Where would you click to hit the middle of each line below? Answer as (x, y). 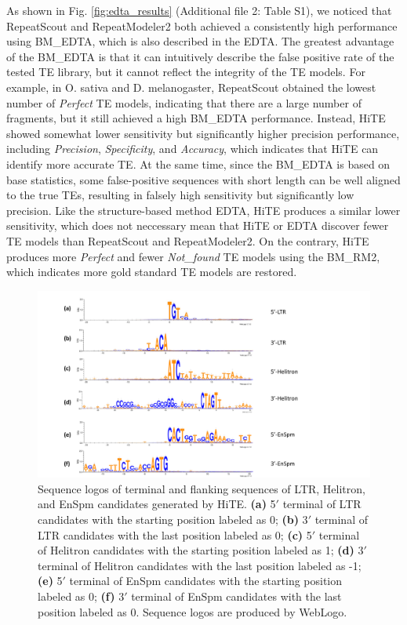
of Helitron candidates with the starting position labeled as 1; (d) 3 (201, 550)
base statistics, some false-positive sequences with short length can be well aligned (203, 179)
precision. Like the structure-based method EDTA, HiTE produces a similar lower (203, 210)
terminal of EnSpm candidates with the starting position (206, 581)
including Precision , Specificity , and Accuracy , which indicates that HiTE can (193, 149)
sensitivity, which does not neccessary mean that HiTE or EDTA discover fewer (198, 225)
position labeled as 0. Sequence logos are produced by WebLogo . (193, 611)
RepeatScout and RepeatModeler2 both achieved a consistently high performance (202, 25)
